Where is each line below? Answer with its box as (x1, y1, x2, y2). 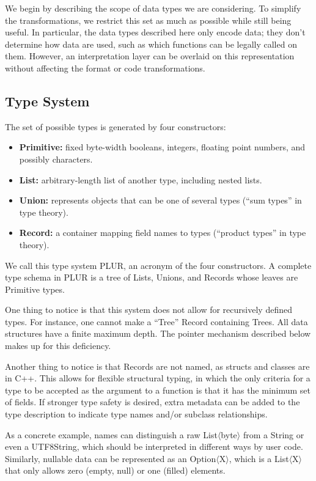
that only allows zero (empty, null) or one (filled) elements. (5, 464, 226, 477)
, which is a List (229, 452, 289, 464)
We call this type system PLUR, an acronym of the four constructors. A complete (5, 259, 312, 271)
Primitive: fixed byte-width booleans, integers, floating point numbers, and (19, 141, 306, 153)
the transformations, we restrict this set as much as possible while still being (5, 13, 292, 26)
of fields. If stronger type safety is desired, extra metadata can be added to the (5, 395, 300, 408)
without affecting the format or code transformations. (5, 61, 205, 74)
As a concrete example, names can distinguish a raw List (5, 428, 218, 441)
